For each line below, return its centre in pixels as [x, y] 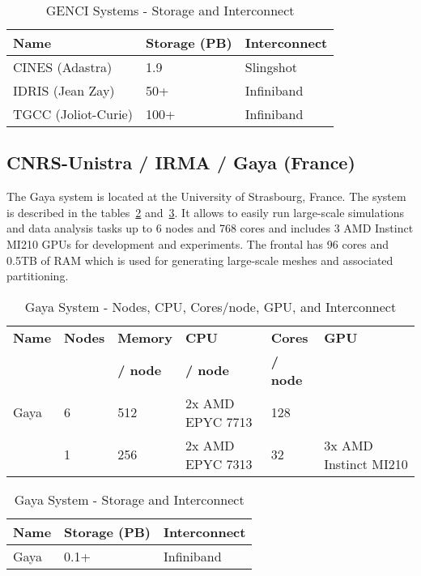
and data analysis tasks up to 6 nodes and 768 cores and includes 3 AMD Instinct [210, 228]
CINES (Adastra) [63, 67]
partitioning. [38, 276]
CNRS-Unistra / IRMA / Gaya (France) [181, 162]
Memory [145, 337]
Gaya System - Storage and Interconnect [129, 499]
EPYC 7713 [219, 421]
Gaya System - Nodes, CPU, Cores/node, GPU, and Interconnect [210, 306]
